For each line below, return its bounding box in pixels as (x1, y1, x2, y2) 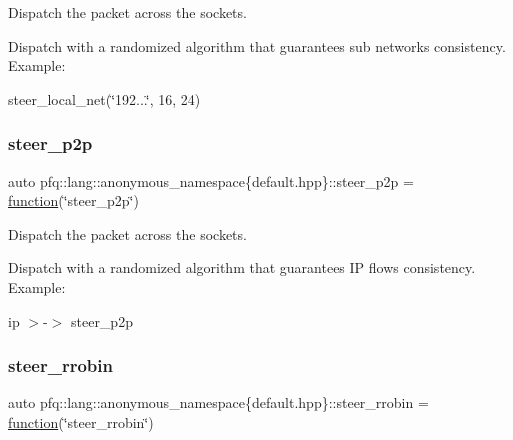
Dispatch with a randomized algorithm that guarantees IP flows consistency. (8, 257, 476, 278)
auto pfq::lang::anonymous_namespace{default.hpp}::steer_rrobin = (8, 392, 429, 413)
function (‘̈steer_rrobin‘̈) (8, 411, 154, 432)
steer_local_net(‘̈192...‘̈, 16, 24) (8, 88, 201, 109)
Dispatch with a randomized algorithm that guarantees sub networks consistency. (8, 35, 506, 56)
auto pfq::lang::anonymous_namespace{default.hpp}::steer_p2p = (8, 170, 414, 191)
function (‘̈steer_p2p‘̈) (8, 190, 139, 211)
